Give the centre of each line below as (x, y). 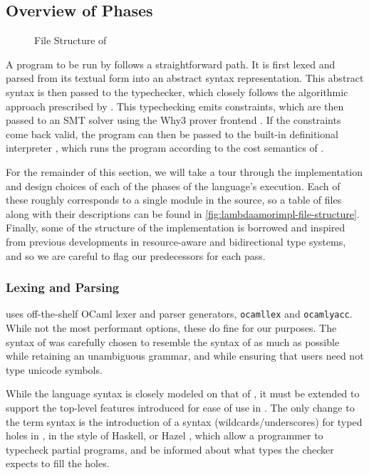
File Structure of (71, 40)
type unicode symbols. (54, 369)
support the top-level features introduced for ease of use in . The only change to (180, 407)
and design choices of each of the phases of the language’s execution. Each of (173, 186)
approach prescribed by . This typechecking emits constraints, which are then (175, 106)
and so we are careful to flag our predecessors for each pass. (136, 255)
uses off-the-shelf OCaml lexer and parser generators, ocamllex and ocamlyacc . (179, 314)
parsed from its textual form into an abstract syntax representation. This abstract (185, 78)
